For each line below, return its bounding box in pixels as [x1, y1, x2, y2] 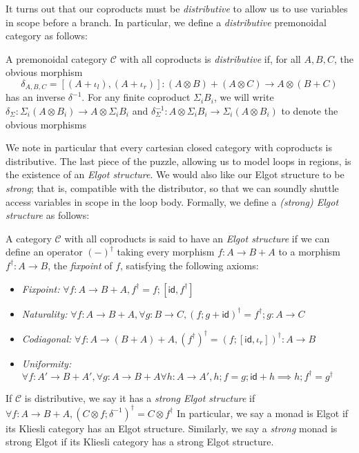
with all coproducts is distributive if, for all [119, 51, 301, 66]
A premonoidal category [6, 51, 108, 66]
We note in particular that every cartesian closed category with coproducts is [6, 140, 333, 155]
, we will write [213, 90, 274, 104]
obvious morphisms [6, 117, 86, 131]
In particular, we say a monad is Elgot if [176, 405, 349, 420]
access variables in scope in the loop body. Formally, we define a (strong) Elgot [6, 194, 339, 209]
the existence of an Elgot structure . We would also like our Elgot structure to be [6, 167, 345, 182]
